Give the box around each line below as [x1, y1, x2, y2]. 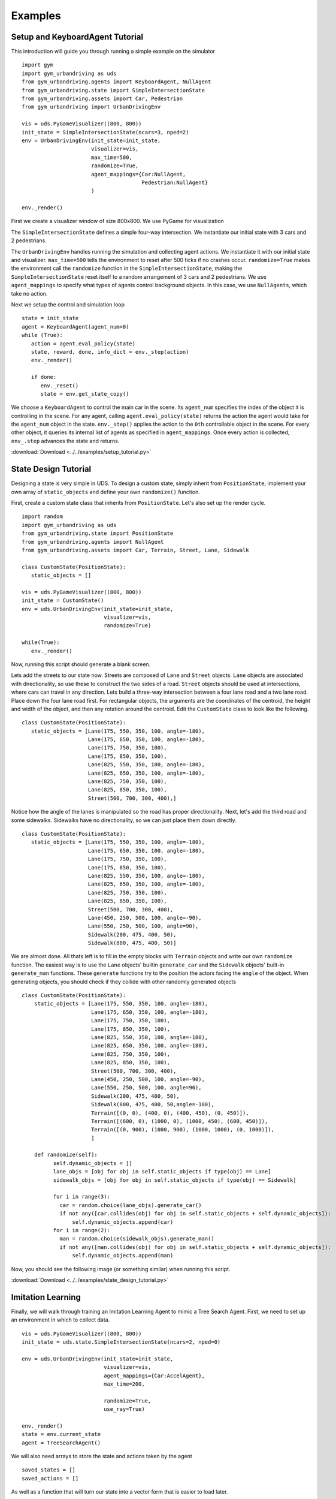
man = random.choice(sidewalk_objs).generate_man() [59, 1235, 215, 1242]
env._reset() [40, 382, 79, 389]
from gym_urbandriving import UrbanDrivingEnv [22, 104, 161, 110]
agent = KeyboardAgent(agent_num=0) [22, 323, 129, 330]
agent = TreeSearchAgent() [22, 1439, 101, 1446]
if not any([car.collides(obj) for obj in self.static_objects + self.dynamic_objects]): [59, 1210, 332, 1217]
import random [22, 513, 63, 520]
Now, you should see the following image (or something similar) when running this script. [11, 1265, 231, 1272]
